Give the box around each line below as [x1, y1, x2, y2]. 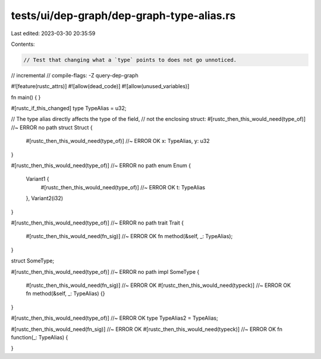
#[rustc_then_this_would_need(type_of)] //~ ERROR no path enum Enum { [11, 162, 191, 169]
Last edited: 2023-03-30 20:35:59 [11, 30, 96, 37]
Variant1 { [26, 176, 49, 183]
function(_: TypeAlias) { [11, 333, 68, 341]
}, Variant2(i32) [26, 195, 64, 202]
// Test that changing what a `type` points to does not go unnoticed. [23, 57, 237, 63]
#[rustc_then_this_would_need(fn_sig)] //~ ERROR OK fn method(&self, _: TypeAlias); [26, 233, 233, 240]
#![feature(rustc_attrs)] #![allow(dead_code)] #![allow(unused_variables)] [11, 83, 190, 90]
